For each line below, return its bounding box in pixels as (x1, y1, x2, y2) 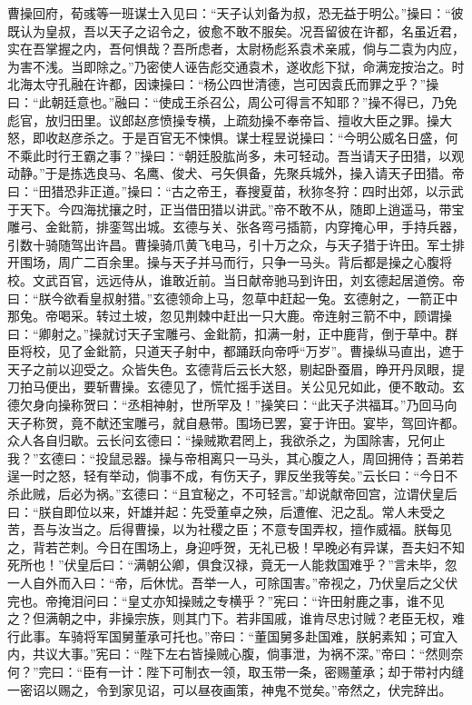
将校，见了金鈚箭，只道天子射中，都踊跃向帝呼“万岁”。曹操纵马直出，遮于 (19, 342, 465, 361)
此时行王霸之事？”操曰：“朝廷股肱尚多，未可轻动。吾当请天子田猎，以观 (32, 145, 465, 164)
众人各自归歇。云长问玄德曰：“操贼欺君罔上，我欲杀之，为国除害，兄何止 (7, 431, 446, 450)
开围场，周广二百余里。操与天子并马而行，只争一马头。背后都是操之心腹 (7, 253, 439, 272)
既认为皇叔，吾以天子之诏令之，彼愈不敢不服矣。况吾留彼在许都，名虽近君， (7, 21, 465, 40)
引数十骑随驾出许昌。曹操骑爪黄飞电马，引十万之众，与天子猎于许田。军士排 (7, 234, 465, 253)
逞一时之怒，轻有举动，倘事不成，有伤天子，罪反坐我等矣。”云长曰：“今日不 (7, 466, 458, 485)
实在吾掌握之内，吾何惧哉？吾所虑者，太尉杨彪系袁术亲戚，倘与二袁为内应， (7, 39, 465, 58)
